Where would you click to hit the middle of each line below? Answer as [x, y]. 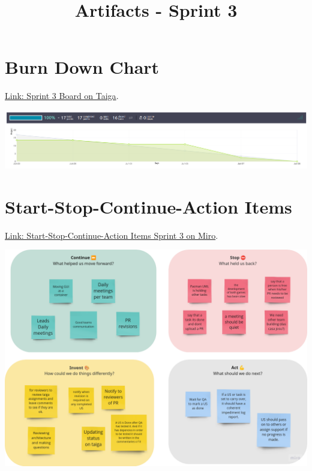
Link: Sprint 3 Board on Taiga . [62, 96]
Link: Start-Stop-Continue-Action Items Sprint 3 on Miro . [112, 235]
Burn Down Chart [82, 67]
